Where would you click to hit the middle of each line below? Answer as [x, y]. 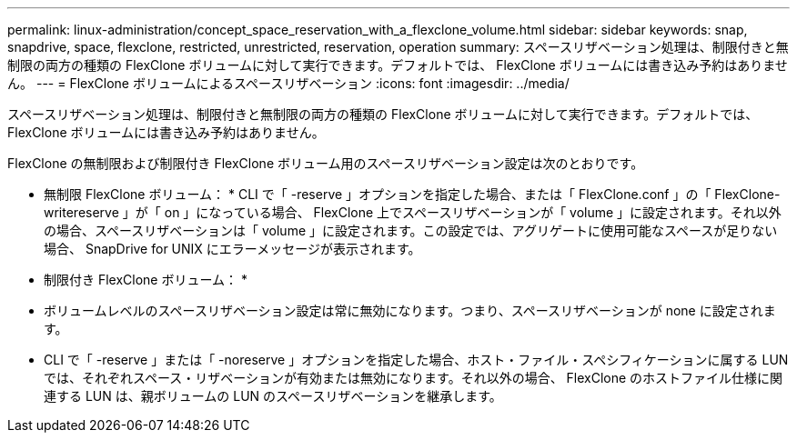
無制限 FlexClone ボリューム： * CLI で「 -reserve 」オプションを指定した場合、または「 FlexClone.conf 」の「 [378, 194]
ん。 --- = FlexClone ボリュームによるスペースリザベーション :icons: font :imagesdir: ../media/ [288, 83]
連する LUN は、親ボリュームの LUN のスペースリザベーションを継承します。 [273, 396]
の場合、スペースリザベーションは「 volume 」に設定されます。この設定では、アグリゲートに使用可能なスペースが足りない [411, 230]
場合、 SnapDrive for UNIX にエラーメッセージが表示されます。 [232, 249]
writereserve [81, 212]
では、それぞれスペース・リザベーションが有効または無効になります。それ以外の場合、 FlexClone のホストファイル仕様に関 [414, 378]
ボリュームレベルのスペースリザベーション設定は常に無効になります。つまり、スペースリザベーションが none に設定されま [410, 310]
